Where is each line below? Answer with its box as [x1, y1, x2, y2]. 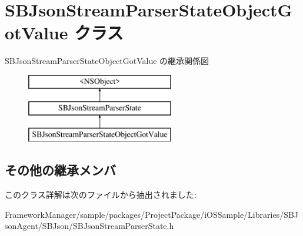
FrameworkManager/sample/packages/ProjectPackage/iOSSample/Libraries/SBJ [5, 208, 299, 220]
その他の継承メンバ [5, 161, 116, 179]
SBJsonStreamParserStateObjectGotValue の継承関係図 [5, 55, 209, 67]
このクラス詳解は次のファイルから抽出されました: [5, 188, 197, 201]
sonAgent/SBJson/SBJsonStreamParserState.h [5, 220, 174, 232]
